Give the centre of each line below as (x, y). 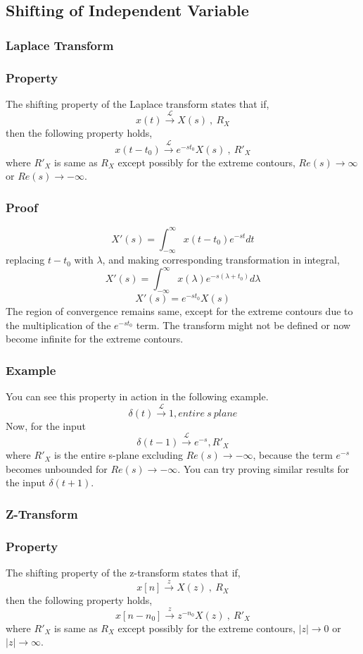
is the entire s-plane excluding (119, 455)
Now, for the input (46, 425)
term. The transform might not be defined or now (243, 325)
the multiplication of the (58, 325)
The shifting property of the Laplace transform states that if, (138, 103)
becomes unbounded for (57, 468)
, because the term (293, 455)
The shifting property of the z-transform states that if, (123, 572)
